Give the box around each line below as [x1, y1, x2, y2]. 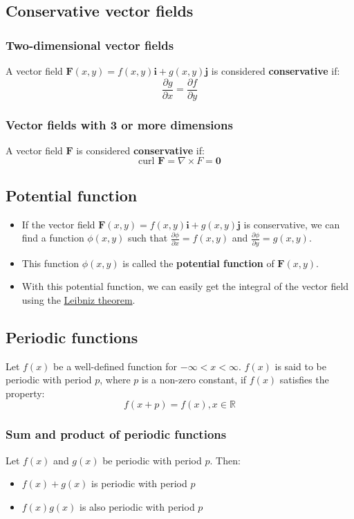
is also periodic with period [79, 499, 195, 513]
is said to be [274, 358, 326, 373]
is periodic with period [91, 476, 187, 491]
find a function [21, 230, 84, 245]
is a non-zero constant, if [142, 372, 247, 387]
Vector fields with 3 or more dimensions [6, 116, 233, 133]
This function [21, 255, 79, 270]
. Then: [209, 453, 241, 467]
